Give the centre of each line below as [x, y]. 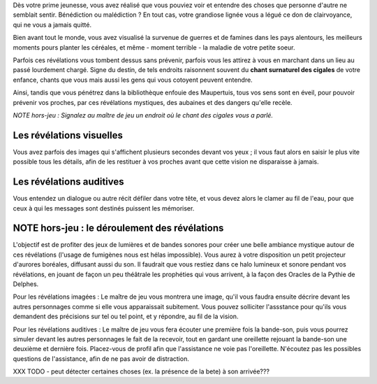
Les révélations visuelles [68, 135]
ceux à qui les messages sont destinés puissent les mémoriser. [104, 208]
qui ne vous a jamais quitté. [52, 24]
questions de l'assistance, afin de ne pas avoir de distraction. [101, 358]
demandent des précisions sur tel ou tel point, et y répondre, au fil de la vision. [126, 317]
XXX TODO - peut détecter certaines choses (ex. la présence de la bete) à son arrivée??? [141, 371]
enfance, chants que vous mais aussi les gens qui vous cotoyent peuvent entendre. [133, 80]
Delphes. [26, 284]
